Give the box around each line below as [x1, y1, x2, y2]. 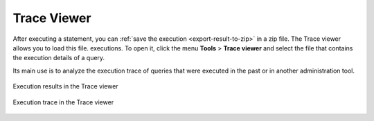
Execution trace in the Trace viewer [12, 97, 114, 106]
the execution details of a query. [12, 54, 105, 62]
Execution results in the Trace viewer [12, 82, 118, 91]
